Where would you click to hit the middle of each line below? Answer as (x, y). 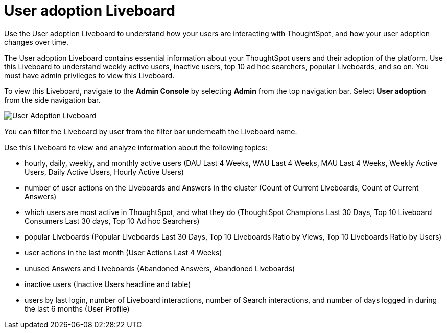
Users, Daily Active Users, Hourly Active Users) (104, 172)
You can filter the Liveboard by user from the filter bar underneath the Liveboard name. (151, 131)
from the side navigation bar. (52, 100)
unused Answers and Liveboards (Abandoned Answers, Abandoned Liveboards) (160, 268)
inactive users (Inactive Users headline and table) (108, 284)
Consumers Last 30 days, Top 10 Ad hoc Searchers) (112, 221)
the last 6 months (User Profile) (77, 308)
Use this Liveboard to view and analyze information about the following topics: (136, 147)
